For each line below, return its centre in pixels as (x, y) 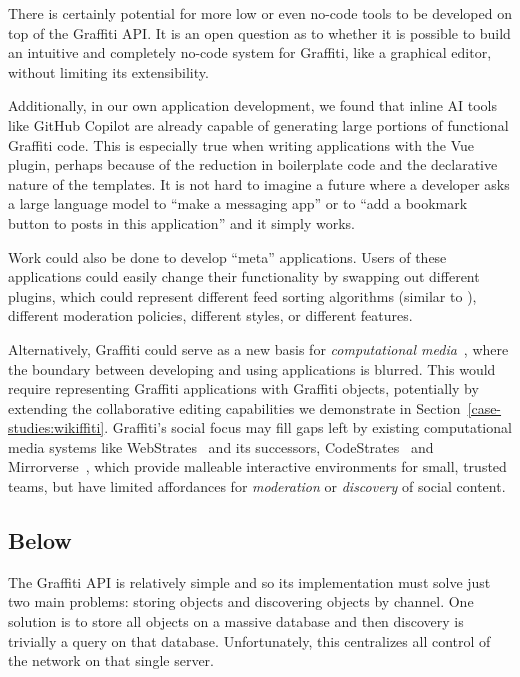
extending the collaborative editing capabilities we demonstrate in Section (234, 407)
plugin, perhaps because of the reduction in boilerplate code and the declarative (253, 164)
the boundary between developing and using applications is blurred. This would (252, 368)
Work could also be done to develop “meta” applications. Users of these (227, 256)
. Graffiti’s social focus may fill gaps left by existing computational (308, 427)
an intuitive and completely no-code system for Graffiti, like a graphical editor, (250, 52)
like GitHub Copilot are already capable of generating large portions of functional (258, 124)
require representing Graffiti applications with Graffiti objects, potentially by (243, 388)
